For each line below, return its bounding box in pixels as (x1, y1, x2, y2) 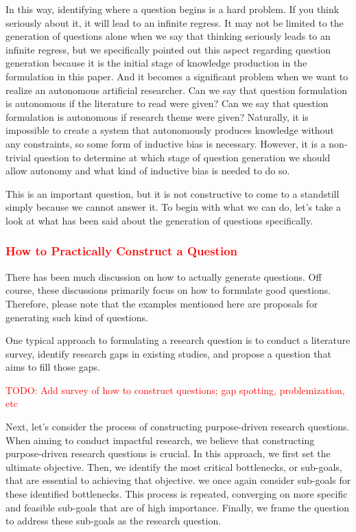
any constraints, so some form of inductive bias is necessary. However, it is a (5, 136, 326, 150)
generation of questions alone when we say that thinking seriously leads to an (5, 29, 331, 43)
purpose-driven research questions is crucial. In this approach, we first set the (5, 446, 331, 461)
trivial (5, 150, 32, 164)
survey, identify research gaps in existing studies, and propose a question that (5, 346, 331, 360)
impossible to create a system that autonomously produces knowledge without (5, 123, 334, 137)
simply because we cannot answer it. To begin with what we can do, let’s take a (5, 200, 342, 214)
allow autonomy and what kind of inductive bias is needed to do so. (5, 163, 290, 178)
